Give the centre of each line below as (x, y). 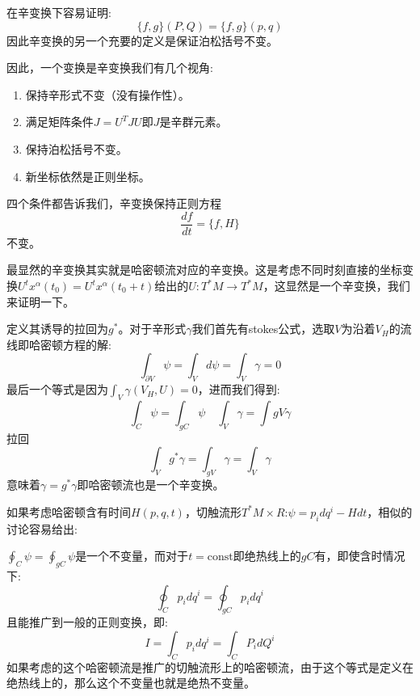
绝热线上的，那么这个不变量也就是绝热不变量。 (131, 683)
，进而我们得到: (239, 389)
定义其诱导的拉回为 (57, 329)
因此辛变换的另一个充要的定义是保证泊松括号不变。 (142, 40)
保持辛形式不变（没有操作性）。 (107, 94)
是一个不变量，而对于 (132, 556)
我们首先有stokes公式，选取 (263, 329)
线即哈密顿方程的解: (59, 344)
